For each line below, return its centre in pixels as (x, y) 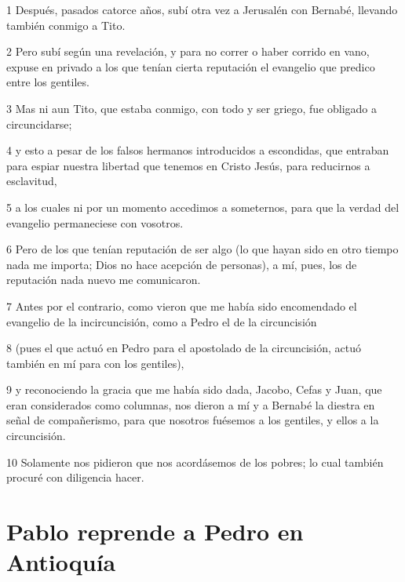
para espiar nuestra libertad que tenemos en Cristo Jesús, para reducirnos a (188, 165)
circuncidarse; (39, 124)
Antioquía (61, 562)
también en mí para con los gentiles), (95, 363)
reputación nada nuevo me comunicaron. (104, 280)
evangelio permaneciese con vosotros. (95, 222)
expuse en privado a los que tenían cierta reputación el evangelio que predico (191, 66)
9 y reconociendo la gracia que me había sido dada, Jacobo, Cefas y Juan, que (194, 389)
